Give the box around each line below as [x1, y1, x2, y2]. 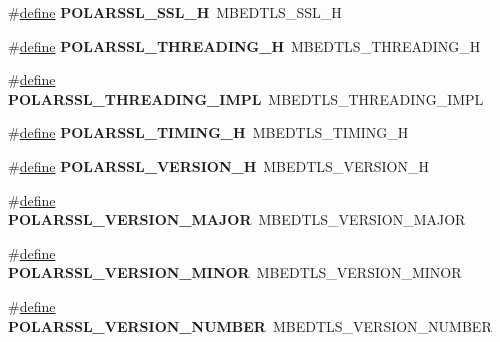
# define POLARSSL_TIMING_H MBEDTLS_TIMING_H [8, 122, 409, 143]
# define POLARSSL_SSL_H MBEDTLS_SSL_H [8, 2, 342, 22]
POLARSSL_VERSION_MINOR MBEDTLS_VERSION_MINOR [8, 262, 462, 283]
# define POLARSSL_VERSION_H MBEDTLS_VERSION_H [8, 155, 429, 176]
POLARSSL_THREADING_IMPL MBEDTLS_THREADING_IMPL [8, 88, 484, 109]
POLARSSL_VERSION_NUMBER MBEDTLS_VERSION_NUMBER [8, 315, 492, 336]
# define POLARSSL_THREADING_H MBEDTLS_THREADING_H [8, 35, 481, 56]
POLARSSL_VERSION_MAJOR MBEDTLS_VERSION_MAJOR [8, 209, 466, 230]
